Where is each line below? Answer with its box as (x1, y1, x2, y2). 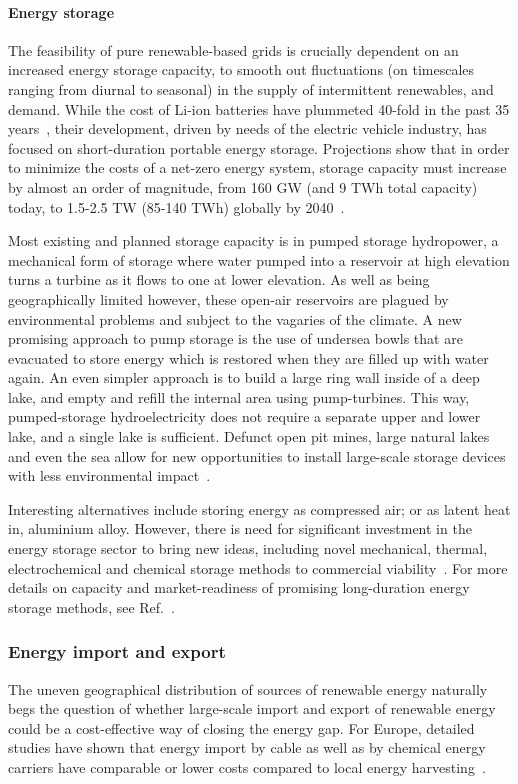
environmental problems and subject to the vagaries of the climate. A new (8, 308, 462, 329)
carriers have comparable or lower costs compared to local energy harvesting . (8, 757, 486, 778)
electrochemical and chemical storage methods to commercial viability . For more (8, 557, 508, 578)
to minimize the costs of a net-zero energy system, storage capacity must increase (8, 157, 507, 178)
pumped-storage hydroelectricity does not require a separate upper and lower (8, 406, 481, 427)
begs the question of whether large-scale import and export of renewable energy (8, 698, 496, 719)
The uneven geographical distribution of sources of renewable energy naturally (8, 678, 488, 699)
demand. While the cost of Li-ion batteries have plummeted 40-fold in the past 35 (8, 98, 510, 119)
